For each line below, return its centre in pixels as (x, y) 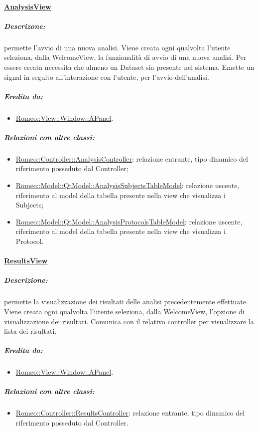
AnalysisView (28, 6)
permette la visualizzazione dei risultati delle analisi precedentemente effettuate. (126, 302)
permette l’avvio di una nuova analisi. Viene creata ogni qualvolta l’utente (117, 47)
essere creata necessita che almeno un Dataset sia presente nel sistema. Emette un (129, 67)
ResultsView (26, 261)
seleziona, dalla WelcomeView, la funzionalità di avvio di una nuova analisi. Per (125, 57)
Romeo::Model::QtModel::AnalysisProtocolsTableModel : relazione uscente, (129, 221)
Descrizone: (25, 26)
